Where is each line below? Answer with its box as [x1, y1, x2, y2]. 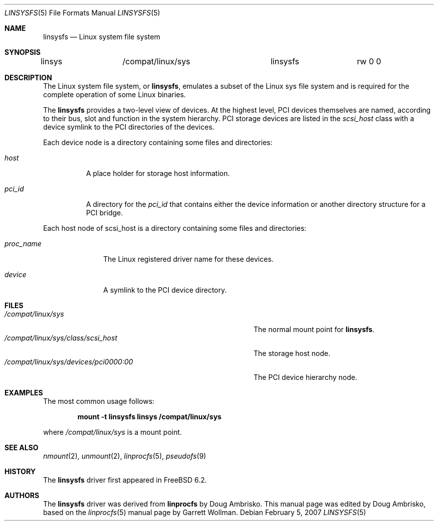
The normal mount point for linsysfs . [253, 325, 375, 334]
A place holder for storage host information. [86, 169, 230, 177]
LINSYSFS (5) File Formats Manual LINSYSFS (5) [4, 8, 160, 17]
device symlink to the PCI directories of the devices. [43, 123, 215, 131]
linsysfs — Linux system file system [43, 32, 160, 41]
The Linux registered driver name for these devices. [103, 255, 274, 263]
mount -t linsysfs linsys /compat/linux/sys [77, 412, 222, 421]
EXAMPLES [4, 388, 43, 397]
